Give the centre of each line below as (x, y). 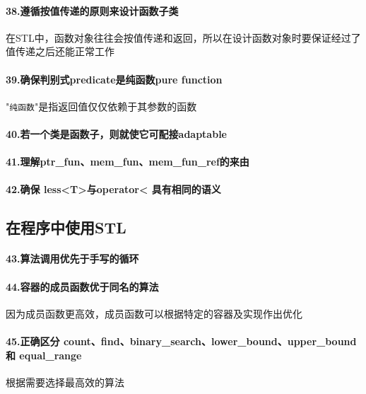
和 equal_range (44, 355)
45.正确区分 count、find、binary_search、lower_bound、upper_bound (181, 341)
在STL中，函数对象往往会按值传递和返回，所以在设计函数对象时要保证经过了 (183, 37)
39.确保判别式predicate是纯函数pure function (114, 79)
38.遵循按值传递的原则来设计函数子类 (92, 10)
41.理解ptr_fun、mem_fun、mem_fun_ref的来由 (128, 162)
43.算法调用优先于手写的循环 (72, 259)
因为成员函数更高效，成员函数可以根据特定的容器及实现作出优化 (154, 313)
